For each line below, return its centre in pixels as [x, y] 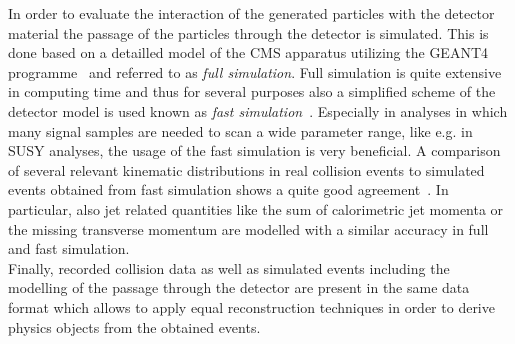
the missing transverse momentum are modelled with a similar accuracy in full [248, 228]
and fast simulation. [69, 248]
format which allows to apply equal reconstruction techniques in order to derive [251, 306]
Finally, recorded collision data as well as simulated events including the [229, 267]
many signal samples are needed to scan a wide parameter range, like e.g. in [240, 130]
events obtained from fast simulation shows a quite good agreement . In [228, 189]
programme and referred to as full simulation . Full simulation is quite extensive [255, 71]
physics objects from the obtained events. [134, 326]
